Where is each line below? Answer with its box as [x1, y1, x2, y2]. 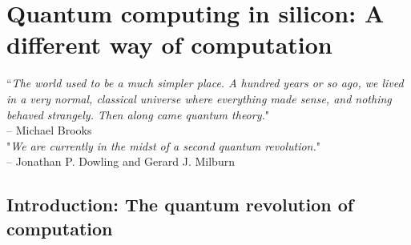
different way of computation [6, 28, 332, 61]
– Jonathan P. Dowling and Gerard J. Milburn [6, 153, 235, 170]
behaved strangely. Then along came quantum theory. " [6, 106, 270, 122]
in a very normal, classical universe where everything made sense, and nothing [6, 90, 392, 106]
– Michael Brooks [6, 122, 92, 139]
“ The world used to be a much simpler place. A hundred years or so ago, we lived [6, 74, 404, 91]
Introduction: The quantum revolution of [6, 192, 354, 217]
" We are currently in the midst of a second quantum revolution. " [6, 137, 320, 154]
